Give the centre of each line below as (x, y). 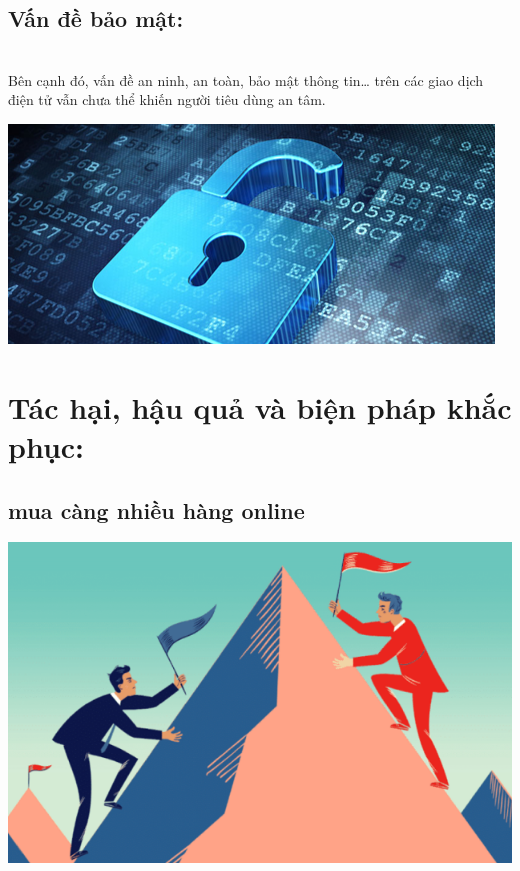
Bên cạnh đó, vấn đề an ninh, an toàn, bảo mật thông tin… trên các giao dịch (246, 79)
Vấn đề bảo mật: (96, 18)
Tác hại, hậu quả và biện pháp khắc (260, 406)
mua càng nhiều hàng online (156, 509)
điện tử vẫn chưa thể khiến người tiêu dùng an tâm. (167, 99)
